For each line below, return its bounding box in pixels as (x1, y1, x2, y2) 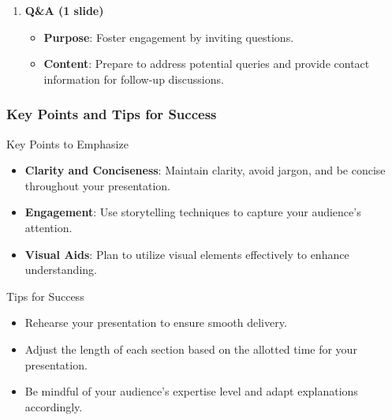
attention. (24, 219, 73, 235)
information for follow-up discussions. (43, 70, 224, 87)
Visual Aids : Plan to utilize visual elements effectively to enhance (24, 246, 349, 262)
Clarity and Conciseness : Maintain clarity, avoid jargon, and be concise (24, 162, 386, 178)
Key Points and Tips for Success (6, 104, 217, 124)
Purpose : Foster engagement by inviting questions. (43, 28, 294, 45)
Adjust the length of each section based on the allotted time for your (24, 340, 357, 357)
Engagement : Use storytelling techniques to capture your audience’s (24, 204, 361, 220)
